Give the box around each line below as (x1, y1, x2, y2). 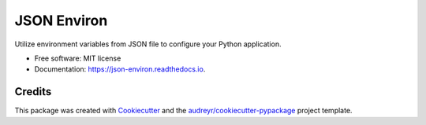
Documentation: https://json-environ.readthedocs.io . (34, 64, 206, 74)
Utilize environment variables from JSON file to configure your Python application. (14, 39, 282, 49)
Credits (14, 85, 52, 98)
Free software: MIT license (34, 53, 121, 63)
